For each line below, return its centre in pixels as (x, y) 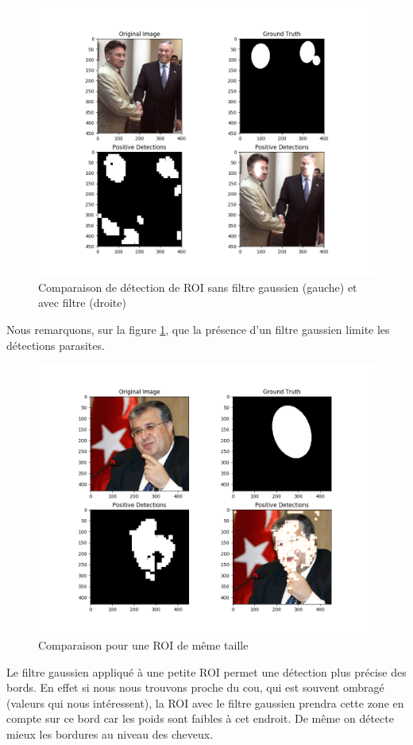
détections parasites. (56, 345)
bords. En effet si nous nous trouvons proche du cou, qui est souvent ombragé (195, 687)
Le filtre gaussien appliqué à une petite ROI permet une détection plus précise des (206, 671)
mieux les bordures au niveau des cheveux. (110, 733)
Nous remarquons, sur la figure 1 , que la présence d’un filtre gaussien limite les (198, 329)
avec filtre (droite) (82, 303)
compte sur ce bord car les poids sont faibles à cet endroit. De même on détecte (200, 718)
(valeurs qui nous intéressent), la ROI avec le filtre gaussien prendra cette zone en (205, 702)
